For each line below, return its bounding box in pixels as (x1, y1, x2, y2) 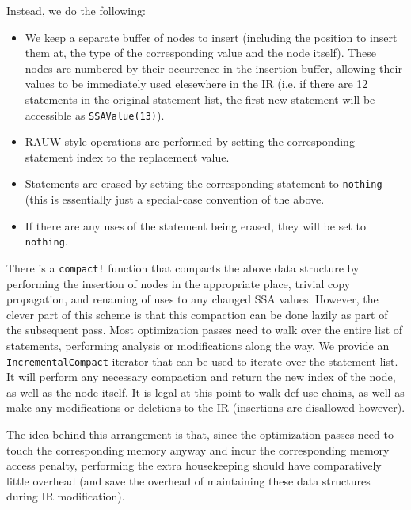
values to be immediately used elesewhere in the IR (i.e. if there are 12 (25, 75, 368, 92)
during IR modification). (6, 488, 125, 504)
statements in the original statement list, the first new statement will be (25, 90, 375, 107)
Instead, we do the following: (6, 2, 146, 18)
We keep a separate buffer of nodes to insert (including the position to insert (25, 29, 398, 45)
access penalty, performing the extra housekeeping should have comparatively (6, 457, 382, 474)
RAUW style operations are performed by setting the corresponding (25, 133, 355, 150)
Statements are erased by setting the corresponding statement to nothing (25, 175, 382, 192)
